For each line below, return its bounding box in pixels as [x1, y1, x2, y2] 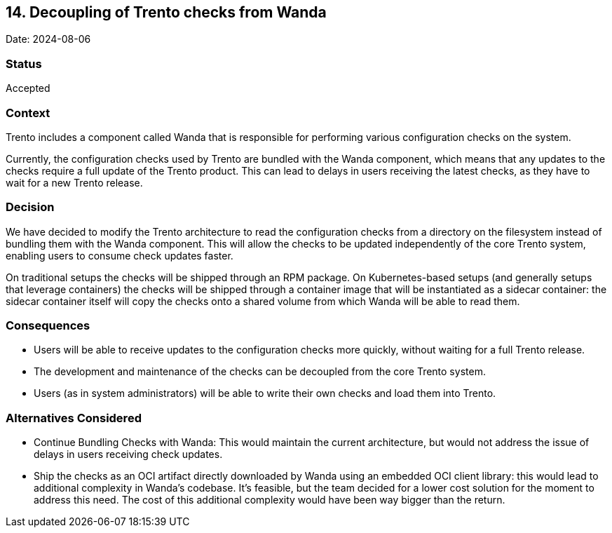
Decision [6, 200, 55, 215]
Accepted [6, 82, 50, 95]
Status [6, 56, 42, 71]
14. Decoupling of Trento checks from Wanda [6, 4, 327, 21]
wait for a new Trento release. [6, 176, 143, 189]
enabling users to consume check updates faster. [6, 249, 233, 262]
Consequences [6, 318, 90, 333]
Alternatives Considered [6, 410, 142, 425]
